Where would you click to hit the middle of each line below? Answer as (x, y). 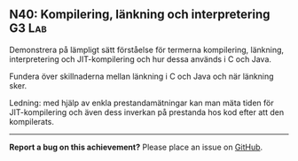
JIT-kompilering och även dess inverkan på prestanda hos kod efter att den (147, 112)
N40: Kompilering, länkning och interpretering (140, 15)
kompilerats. (32, 121)
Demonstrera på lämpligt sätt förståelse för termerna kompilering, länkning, (147, 50)
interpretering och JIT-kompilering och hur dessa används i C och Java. (141, 59)
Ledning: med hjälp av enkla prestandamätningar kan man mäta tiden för (141, 103)
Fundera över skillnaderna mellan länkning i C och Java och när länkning (141, 76)
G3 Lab (28, 29)
